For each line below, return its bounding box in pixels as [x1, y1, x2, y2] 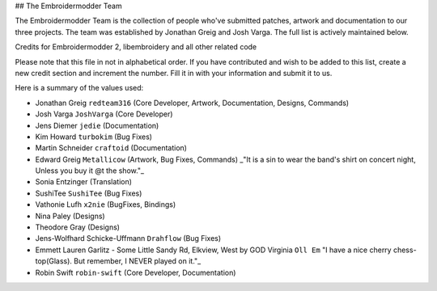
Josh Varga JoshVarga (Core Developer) [35, 109, 173, 119]
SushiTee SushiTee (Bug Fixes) [35, 188, 142, 198]
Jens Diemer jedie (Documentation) [35, 120, 159, 130]
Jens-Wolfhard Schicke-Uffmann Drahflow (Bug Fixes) [35, 234, 222, 243]
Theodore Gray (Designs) [35, 222, 121, 232]
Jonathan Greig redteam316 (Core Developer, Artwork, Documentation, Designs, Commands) [35, 98, 350, 108]
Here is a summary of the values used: [15, 83, 144, 93]
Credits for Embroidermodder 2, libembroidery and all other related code [15, 42, 257, 52]
